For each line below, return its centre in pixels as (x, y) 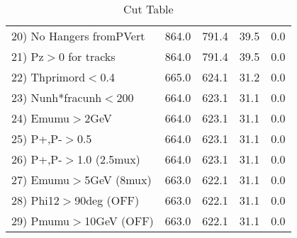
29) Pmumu (41, 221)
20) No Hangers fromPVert (78, 36)
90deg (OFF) (107, 200)
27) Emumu (41, 180)
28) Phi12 (35, 200)
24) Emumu (41, 118)
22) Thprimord (49, 77)
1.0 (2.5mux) (108, 159)
